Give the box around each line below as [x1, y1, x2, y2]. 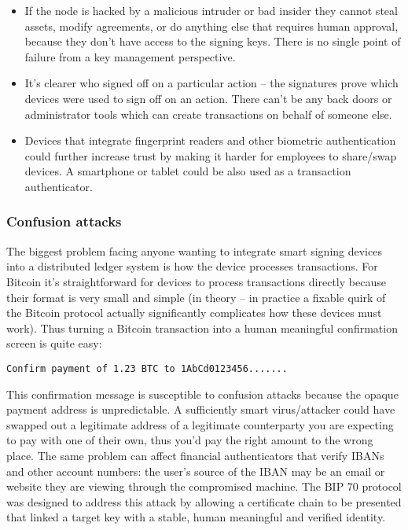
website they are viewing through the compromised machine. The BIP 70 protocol [6, 478, 402, 495]
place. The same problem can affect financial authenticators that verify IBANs [6, 447, 384, 463]
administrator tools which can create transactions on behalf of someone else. [24, 105, 392, 122]
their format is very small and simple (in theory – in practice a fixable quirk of [6, 289, 386, 305]
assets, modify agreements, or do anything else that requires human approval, [24, 17, 399, 34]
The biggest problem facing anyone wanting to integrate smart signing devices [6, 242, 382, 259]
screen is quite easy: [6, 335, 102, 351]
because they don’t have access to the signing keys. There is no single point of [24, 33, 401, 50]
